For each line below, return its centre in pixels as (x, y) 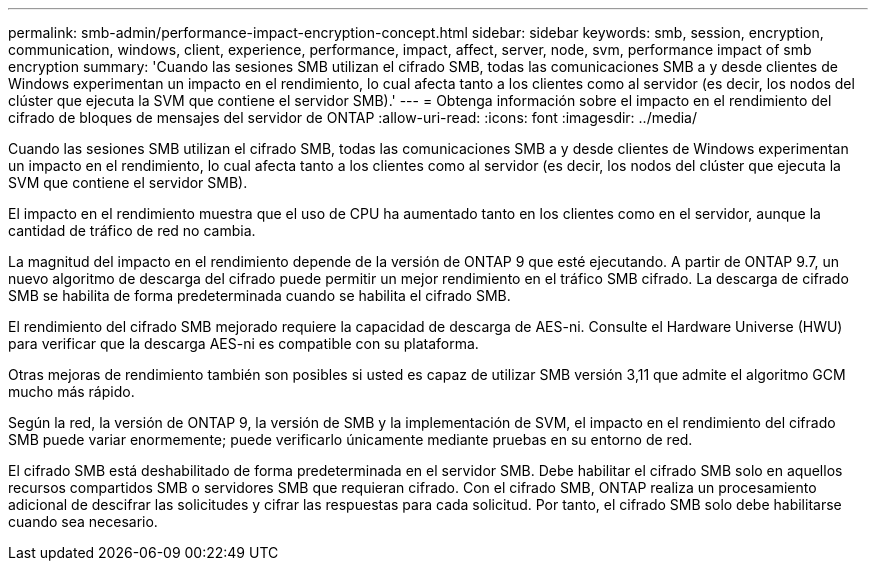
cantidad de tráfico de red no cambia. (132, 230)
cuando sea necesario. (83, 521)
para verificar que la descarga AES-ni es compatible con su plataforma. (243, 343)
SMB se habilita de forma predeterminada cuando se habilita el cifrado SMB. (259, 295)
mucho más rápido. (71, 391)
